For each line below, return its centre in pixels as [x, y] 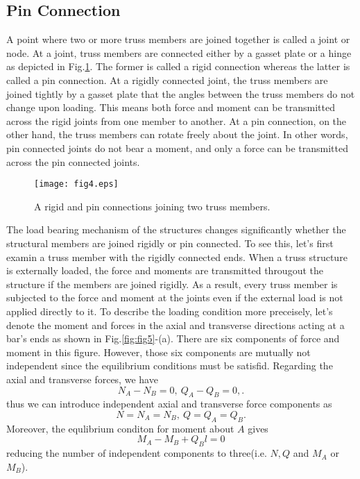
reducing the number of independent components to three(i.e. [137, 453]
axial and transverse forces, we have [82, 379]
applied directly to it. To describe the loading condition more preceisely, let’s [170, 311]
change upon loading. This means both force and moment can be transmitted [171, 107]
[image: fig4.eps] [76, 184]
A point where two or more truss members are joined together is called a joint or [178, 39]
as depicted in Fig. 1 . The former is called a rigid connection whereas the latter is [178, 66]
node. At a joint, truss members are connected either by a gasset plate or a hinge [179, 52]
